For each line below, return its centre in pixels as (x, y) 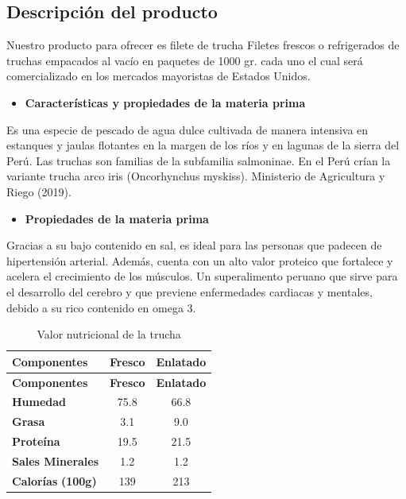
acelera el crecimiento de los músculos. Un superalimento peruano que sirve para (202, 276)
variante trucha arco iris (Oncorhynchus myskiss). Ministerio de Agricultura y (196, 176)
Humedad (39, 402)
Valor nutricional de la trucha (109, 334)
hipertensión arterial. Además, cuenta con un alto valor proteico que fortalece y (200, 260)
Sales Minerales (56, 460)
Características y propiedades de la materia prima (165, 102)
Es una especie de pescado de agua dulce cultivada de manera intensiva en (188, 129)
